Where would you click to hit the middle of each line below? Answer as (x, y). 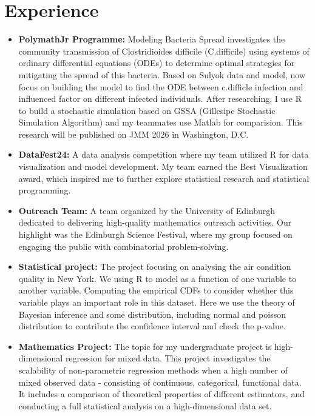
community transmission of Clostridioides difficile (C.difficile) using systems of (164, 51)
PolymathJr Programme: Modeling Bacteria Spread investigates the (152, 39)
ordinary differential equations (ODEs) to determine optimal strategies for (157, 63)
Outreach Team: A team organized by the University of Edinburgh (147, 210)
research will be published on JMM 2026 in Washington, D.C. (134, 134)
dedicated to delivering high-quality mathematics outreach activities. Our (155, 222)
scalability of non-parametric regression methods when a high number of (153, 370)
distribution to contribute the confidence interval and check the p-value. (152, 326)
